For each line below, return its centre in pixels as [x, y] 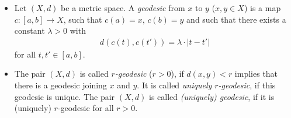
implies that [256, 74]
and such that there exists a [236, 19]
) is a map [262, 8]
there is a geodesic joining [60, 85]
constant [30, 31]
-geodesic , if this [247, 85]
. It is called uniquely [174, 85]
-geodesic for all [86, 108]
